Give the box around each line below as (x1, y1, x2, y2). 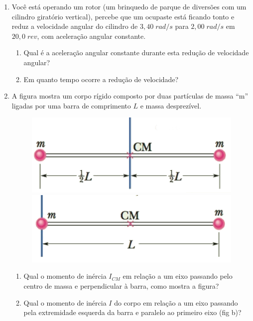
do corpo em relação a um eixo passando (114, 297, 238, 308)
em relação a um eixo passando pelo (123, 271, 233, 281)
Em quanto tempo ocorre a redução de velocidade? (23, 74, 179, 84)
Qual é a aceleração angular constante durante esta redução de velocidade (23, 47, 249, 58)
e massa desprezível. (140, 100, 202, 110)
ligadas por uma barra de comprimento (11, 100, 131, 110)
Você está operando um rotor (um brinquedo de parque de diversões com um (11, 1, 247, 11)
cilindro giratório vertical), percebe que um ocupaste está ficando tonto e (11, 11, 235, 21)
